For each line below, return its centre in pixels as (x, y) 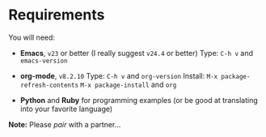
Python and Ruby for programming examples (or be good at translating (139, 100)
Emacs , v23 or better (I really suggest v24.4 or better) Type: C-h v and (136, 53)
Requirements (57, 15)
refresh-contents (49, 85)
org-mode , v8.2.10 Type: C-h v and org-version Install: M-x (119, 75)
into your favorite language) (66, 109)
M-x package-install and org (129, 84)
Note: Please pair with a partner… (65, 124)
